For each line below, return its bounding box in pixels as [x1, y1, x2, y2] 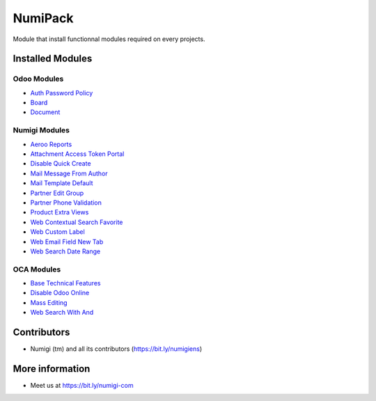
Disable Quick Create [30, 159, 91, 168]
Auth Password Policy [30, 88, 93, 97]
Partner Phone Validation [30, 198, 102, 207]
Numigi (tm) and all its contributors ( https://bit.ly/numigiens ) [30, 345, 203, 353]
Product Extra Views [30, 208, 89, 217]
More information [13, 363, 91, 375]
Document [30, 108, 61, 116]
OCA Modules [13, 265, 61, 274]
